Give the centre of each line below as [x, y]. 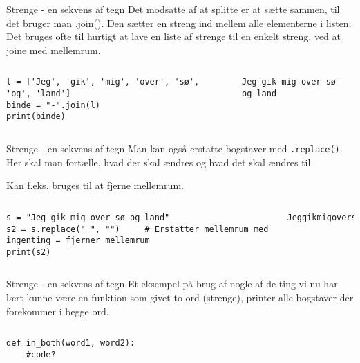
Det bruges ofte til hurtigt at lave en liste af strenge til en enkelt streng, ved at [174, 36]
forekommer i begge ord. [58, 311]
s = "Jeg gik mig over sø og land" [88, 217]
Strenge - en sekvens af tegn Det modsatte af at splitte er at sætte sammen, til [173, 9]
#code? [41, 354]
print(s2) [29, 252]
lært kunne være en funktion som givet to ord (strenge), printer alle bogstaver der [180, 298]
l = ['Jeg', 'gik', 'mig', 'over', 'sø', [103, 82]
